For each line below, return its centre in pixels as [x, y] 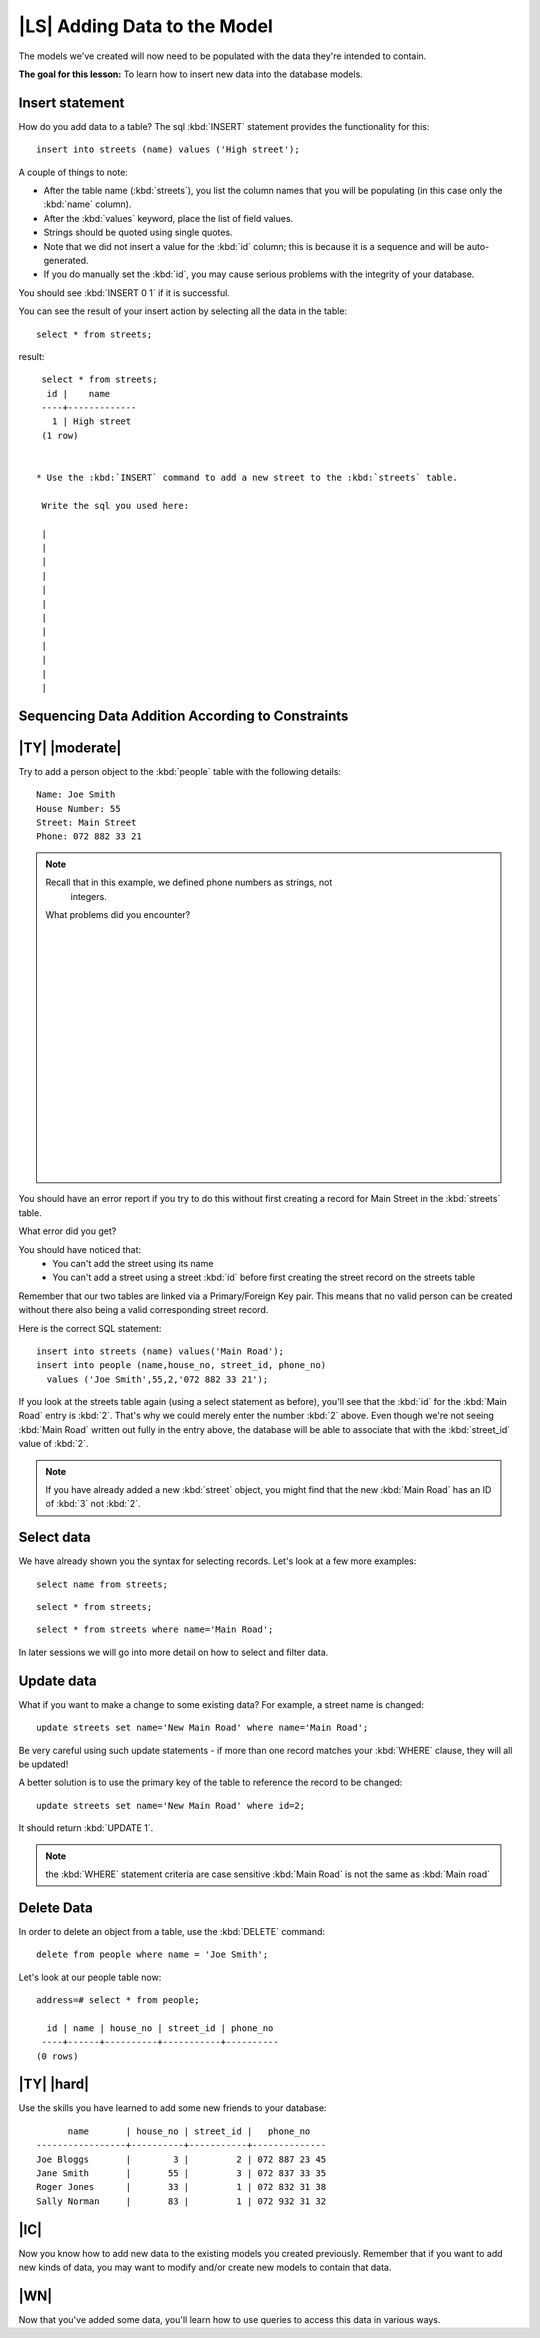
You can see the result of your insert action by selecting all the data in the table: [183, 311]
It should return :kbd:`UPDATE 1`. [86, 1828]
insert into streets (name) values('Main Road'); [160, 1351]
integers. [88, 896]
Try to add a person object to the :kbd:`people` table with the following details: [180, 771]
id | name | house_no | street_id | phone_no [160, 2028]
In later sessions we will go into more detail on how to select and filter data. [173, 1652]
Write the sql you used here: [115, 505]
